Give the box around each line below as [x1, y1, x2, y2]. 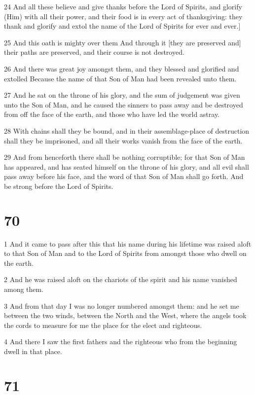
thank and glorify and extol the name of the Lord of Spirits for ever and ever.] [4, 21, 241, 31]
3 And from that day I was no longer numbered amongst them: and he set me [4, 300, 239, 311]
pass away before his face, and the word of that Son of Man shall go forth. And [4, 171, 244, 181]
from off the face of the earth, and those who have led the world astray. [4, 109, 220, 119]
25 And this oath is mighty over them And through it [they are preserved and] [4, 37, 241, 47]
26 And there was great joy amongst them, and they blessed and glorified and [4, 63, 239, 73]
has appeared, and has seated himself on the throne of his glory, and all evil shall [4, 161, 249, 172]
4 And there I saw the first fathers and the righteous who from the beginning [4, 336, 237, 347]
